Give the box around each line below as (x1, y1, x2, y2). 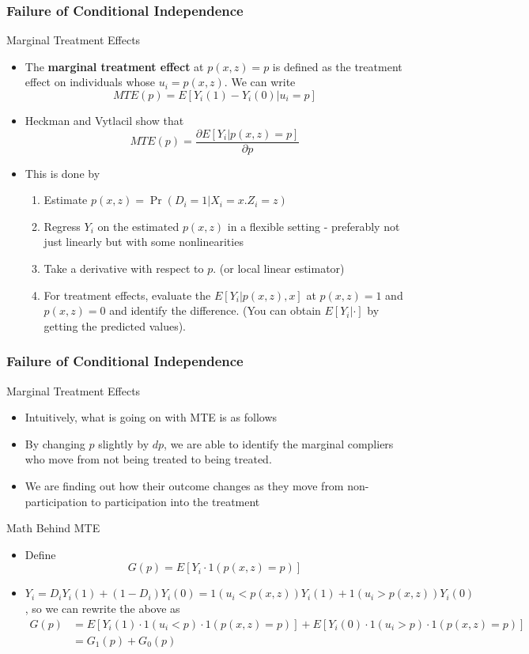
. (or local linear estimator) (213, 260, 345, 277)
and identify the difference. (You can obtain (109, 302, 321, 319)
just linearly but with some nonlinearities (43, 233, 244, 250)
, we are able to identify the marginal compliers (164, 435, 394, 452)
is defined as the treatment (272, 58, 402, 74)
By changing (25, 435, 85, 452)
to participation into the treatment (91, 493, 260, 509)
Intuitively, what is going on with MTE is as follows (25, 409, 278, 425)
